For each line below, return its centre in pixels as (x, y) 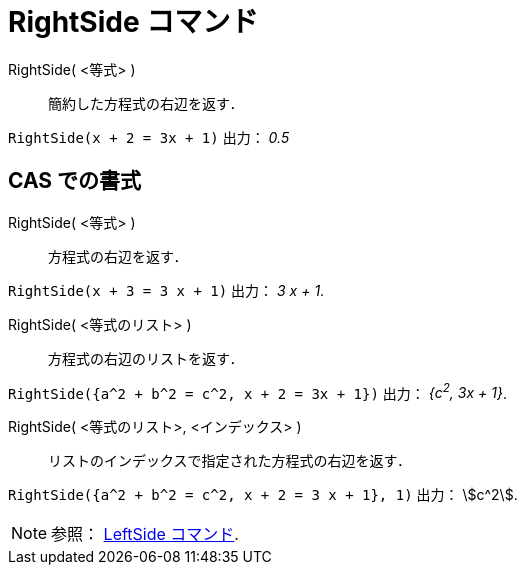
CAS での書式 (75, 181)
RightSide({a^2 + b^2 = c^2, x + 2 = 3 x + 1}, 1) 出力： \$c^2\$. (263, 495)
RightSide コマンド (133, 22)
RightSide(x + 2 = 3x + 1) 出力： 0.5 (149, 137)
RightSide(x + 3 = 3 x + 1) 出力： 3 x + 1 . (166, 290)
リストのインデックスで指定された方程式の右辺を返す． (230, 461)
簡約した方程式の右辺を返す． (146, 103)
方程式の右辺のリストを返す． (146, 358)
